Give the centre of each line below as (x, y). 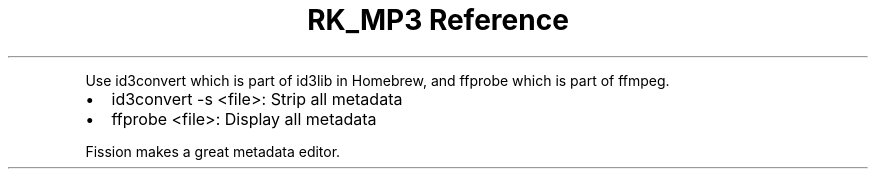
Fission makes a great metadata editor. (213, 151)
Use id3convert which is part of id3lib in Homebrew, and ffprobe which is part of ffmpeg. (377, 80)
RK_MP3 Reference (438, 20)
